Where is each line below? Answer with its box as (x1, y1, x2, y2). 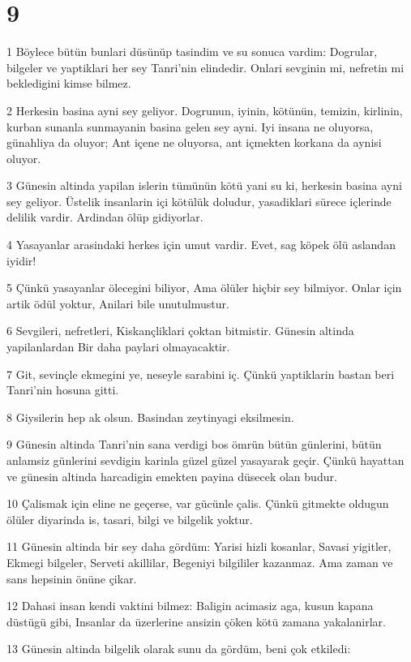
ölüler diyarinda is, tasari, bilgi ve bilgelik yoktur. (6, 510, 253, 527)
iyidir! (6, 251, 36, 269)
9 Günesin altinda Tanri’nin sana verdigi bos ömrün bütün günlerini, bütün (6, 436, 382, 453)
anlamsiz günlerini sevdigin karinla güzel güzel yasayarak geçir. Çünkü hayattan (6, 452, 405, 468)
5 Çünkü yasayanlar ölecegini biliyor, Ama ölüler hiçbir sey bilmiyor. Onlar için (6, 279, 402, 296)
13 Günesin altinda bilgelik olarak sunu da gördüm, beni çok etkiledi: (6, 640, 351, 657)
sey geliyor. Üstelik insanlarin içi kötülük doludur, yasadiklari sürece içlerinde (6, 192, 392, 209)
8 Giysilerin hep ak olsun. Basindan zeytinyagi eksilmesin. (6, 408, 294, 425)
